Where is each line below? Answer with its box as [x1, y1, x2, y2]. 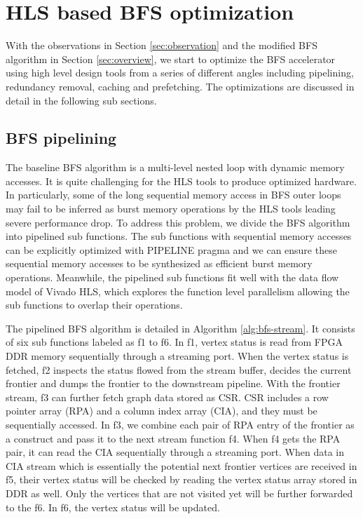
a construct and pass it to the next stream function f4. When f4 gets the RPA [6, 431, 341, 445]
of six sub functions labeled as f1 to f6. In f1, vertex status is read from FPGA [6, 335, 343, 349]
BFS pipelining [6, 127, 117, 149]
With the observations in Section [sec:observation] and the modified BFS [6, 38, 317, 53]
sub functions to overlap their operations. [6, 297, 183, 312]
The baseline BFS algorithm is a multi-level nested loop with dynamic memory [6, 160, 345, 175]
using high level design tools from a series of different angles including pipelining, [6, 65, 354, 80]
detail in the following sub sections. [6, 93, 157, 107]
